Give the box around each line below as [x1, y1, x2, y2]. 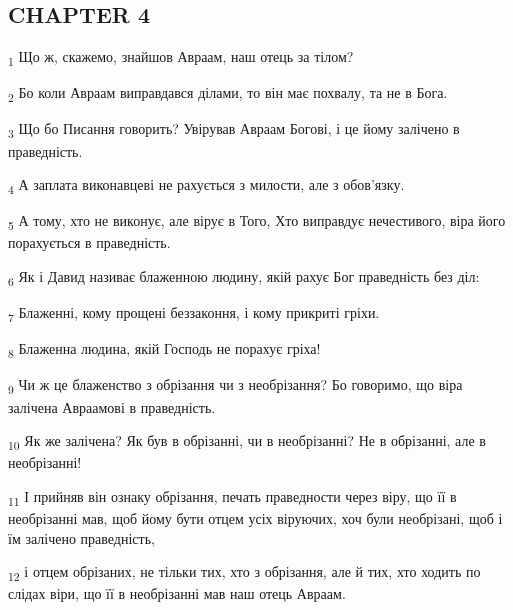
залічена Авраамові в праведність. [8, 396, 216, 417]
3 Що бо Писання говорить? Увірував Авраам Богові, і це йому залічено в [8, 118, 460, 142]
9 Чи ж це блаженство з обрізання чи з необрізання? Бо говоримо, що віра [8, 374, 463, 398]
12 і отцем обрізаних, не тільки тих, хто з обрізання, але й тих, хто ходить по [8, 561, 481, 584]
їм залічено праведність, [8, 527, 155, 548]
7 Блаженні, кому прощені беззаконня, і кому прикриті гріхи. [8, 302, 380, 325]
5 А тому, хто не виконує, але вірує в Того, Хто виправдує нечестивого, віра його [8, 210, 506, 234]
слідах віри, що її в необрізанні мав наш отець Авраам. [8, 583, 346, 604]
